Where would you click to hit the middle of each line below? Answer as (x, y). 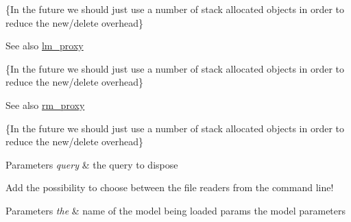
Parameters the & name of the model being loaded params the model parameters (176, 210)
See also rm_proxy (45, 104)
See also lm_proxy (45, 46)
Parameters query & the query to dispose (92, 164)
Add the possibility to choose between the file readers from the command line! (170, 187)
